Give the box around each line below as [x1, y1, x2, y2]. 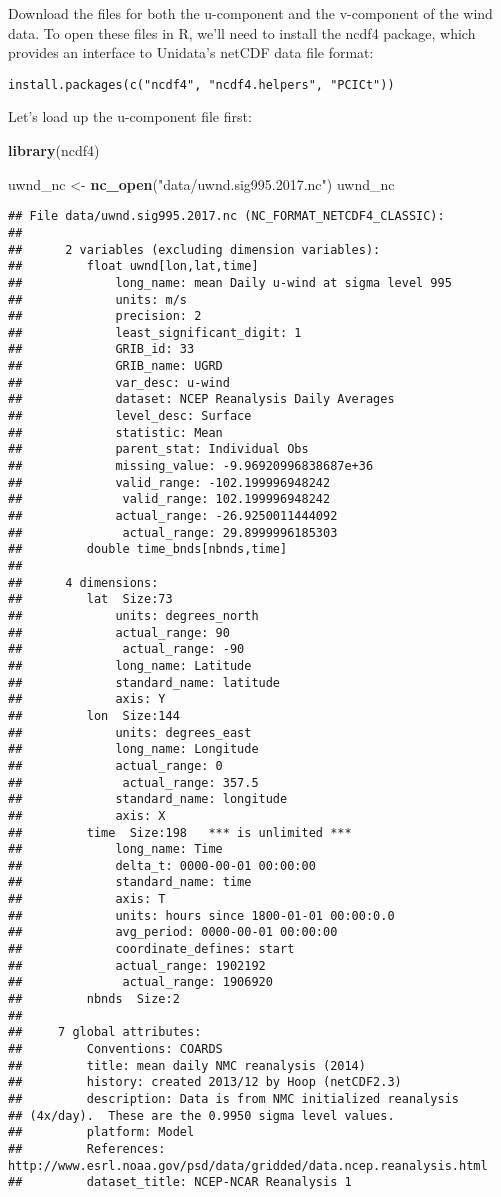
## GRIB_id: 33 [8, 342, 195, 357]
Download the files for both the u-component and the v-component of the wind [8, 3, 493, 23]
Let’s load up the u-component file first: [8, 106, 252, 127]
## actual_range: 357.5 [8, 775, 259, 790]
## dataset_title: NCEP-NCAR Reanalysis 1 [8, 1175, 352, 1190]
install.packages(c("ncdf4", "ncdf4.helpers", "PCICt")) [8, 77, 395, 92]
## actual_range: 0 [8, 758, 223, 773]
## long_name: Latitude [8, 658, 252, 673]
